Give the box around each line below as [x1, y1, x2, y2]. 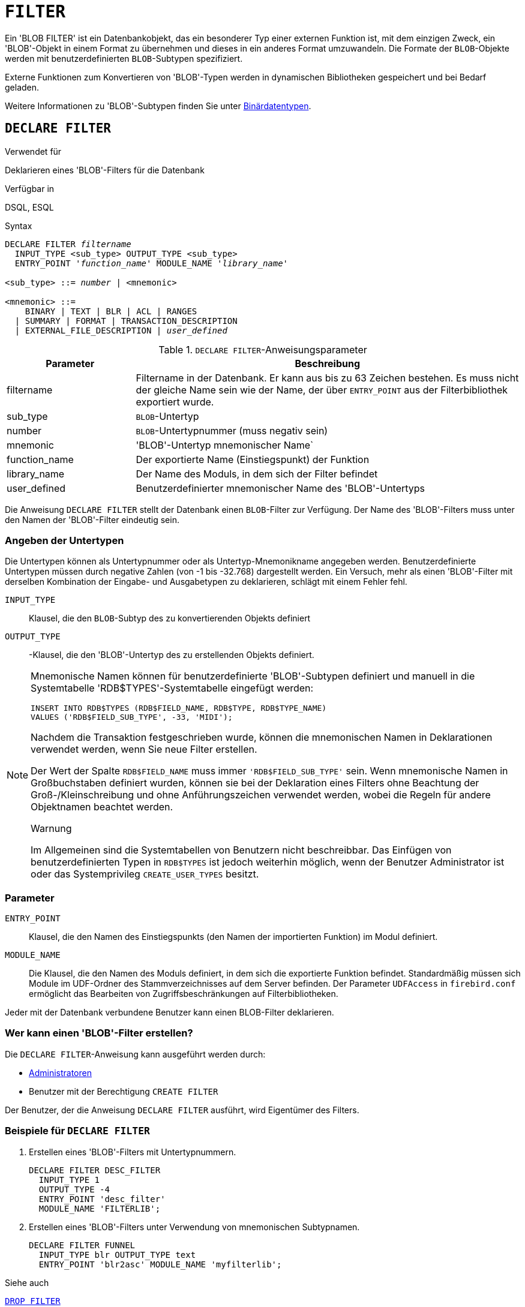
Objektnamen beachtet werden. [31, 801, 173, 813]
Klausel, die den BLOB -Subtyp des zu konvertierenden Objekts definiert [29, 613, 311, 624]
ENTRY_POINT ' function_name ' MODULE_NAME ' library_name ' [14, 258, 289, 268]
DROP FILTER [5, 1296, 61, 1306]
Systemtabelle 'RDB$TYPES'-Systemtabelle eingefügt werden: [31, 682, 314, 695]
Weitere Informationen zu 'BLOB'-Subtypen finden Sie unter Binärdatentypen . [5, 100, 311, 111]
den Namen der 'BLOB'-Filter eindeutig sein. [5, 514, 179, 525]
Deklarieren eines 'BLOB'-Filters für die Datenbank [5, 164, 205, 175]
